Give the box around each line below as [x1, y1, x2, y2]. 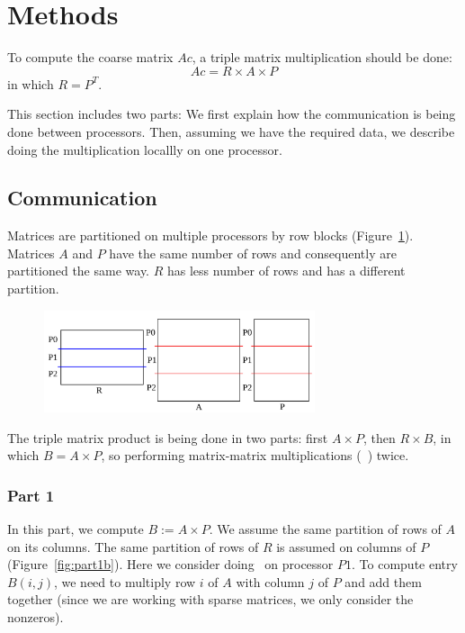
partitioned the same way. [7, 261, 150, 280]
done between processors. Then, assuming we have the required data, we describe [7, 122, 455, 140]
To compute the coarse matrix [7, 48, 174, 67]
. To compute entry [352, 555, 458, 574]
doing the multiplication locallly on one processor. [7, 140, 282, 158]
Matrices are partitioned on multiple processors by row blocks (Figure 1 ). [7, 226, 414, 245]
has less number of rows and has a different [166, 261, 406, 280]
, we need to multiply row [53, 572, 196, 591]
